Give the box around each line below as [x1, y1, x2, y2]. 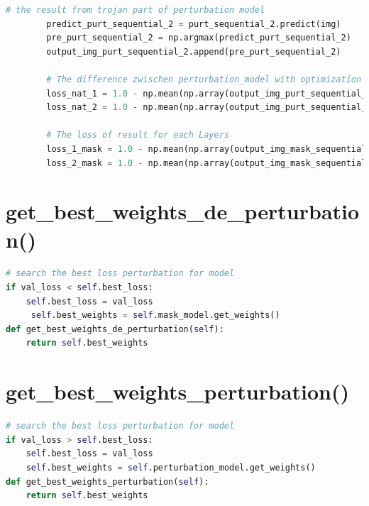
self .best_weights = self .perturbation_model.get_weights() [26, 462, 316, 473]
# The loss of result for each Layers [46, 130, 229, 141]
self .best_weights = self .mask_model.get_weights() [31, 310, 280, 321]
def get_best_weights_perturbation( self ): [6, 476, 209, 487]
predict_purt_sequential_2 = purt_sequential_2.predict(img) [46, 18, 341, 29]
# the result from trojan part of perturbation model [6, 5, 265, 15]
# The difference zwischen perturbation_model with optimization [46, 74, 362, 84]
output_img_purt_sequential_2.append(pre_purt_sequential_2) [46, 46, 341, 57]
